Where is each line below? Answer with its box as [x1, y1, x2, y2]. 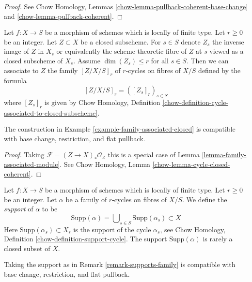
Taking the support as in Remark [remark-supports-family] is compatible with [4, 259, 236, 269]
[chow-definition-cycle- [162, 97, 229, 107]
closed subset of [4, 243, 50, 253]
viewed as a [209, 46, 244, 56]
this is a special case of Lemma [108, 149, 200, 160]
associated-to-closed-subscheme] [4, 107, 98, 118]
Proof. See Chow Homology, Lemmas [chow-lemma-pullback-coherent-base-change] [4, 1, 248, 11]
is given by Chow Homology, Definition [44, 97, 160, 107]
